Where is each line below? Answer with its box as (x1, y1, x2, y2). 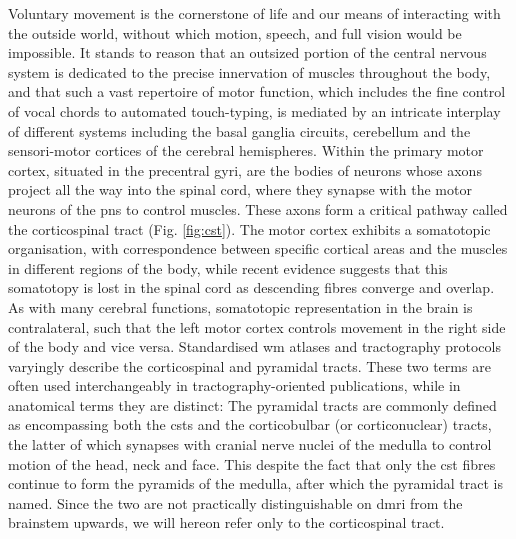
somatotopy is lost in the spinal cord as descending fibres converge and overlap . (8, 277, 495, 298)
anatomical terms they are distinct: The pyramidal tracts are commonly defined (8, 394, 497, 415)
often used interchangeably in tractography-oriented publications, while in (8, 375, 461, 396)
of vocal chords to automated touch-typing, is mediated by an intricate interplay (8, 100, 501, 121)
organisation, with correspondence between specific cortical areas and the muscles (8, 238, 508, 259)
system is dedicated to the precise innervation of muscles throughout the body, (8, 61, 491, 82)
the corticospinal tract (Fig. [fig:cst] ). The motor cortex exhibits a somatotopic (8, 218, 491, 239)
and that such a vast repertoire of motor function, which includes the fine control (8, 81, 506, 102)
